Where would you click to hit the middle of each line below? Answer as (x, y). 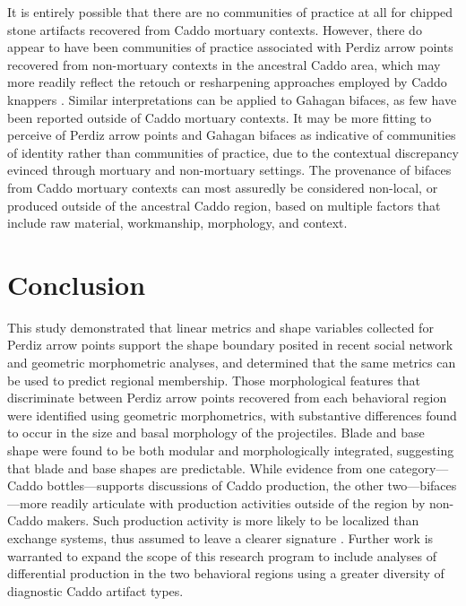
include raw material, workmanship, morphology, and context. (177, 223)
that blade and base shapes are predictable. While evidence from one (196, 467)
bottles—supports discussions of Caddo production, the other (215, 485)
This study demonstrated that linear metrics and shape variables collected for (220, 327)
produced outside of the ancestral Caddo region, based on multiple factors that (224, 205)
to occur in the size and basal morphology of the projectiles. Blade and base (216, 433)
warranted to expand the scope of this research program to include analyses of (222, 555)
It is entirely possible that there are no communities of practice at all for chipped (230, 12)
